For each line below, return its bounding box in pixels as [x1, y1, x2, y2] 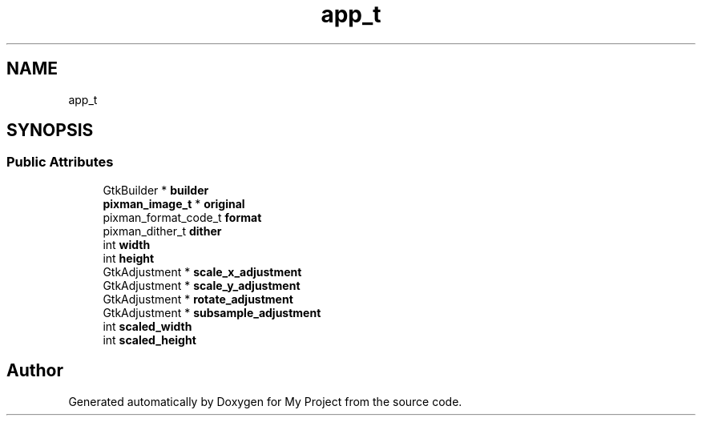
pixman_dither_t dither [103, 223, 222, 238]
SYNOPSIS [6, 120, 94, 141]
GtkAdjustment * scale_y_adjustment [103, 278, 301, 292]
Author [6, 360, 63, 381]
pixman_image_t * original [103, 196, 245, 211]
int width [103, 237, 151, 251]
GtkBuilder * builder [103, 183, 209, 197]
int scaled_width [103, 319, 192, 333]
